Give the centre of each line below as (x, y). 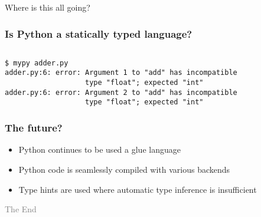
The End (21, 209)
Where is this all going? (48, 7)
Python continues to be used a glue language (99, 149)
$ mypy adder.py (37, 63)
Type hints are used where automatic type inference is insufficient (138, 189)
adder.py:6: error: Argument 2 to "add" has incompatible (121, 92)
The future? (34, 128)
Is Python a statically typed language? (99, 33)
